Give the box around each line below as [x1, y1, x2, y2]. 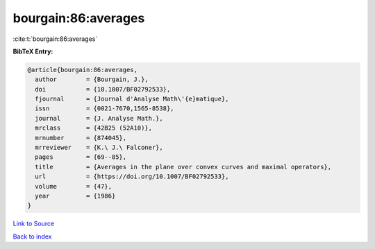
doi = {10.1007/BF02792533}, [35, 85, 171, 93]
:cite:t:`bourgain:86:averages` [12, 35, 98, 43]
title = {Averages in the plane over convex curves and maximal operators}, [35, 163, 332, 171]
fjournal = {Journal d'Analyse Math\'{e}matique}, [35, 95, 229, 103]
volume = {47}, [35, 182, 112, 190]
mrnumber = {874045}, [35, 134, 127, 141]
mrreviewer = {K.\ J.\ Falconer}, [35, 144, 163, 152]
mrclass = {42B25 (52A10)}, [35, 124, 153, 132]
